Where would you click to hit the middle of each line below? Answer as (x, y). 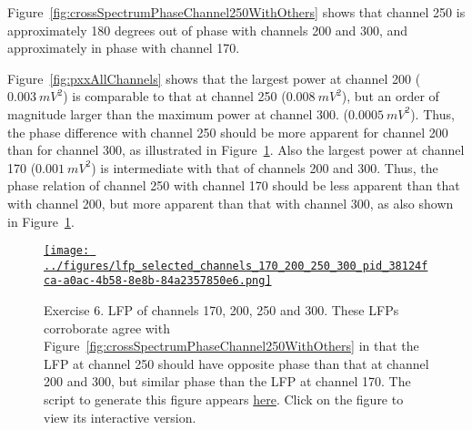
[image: (67, 251)
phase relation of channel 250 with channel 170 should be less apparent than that (234, 185)
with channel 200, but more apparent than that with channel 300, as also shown (231, 203)
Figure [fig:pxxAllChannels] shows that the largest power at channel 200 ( (214, 78)
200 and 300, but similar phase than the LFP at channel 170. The (227, 381)
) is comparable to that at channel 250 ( (175, 96)
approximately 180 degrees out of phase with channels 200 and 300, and (208, 30)
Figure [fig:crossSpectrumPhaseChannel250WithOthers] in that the (231, 346)
